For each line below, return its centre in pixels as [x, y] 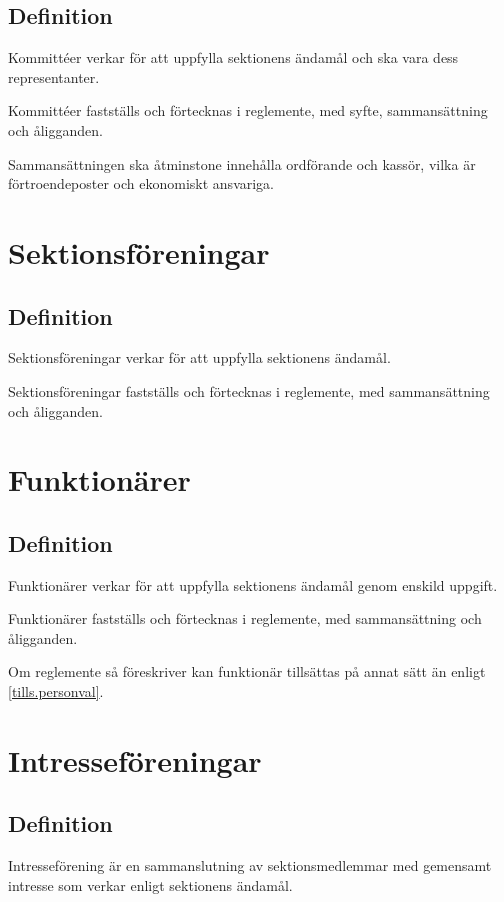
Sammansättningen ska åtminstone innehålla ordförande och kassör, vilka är [242, 163]
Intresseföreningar [135, 759]
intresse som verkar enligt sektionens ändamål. [150, 884]
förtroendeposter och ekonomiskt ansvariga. [141, 183]
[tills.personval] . [56, 691]
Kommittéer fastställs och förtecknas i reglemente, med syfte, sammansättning [248, 110]
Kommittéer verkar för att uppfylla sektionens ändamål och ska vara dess [233, 57]
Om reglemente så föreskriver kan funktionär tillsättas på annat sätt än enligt [247, 671]
